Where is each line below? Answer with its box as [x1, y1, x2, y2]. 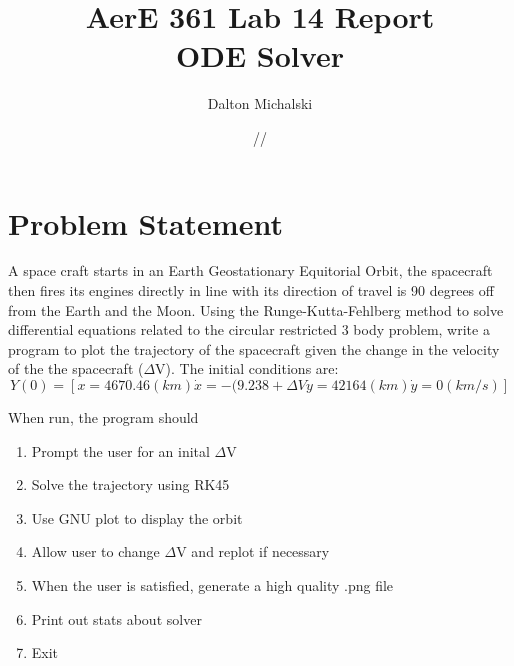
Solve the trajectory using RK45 [31, 474, 230, 495]
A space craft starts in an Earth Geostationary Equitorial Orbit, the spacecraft [8, 260, 493, 281]
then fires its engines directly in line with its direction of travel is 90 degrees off [8, 280, 494, 301]
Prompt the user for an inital [31, 440, 210, 461]
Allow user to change [31, 541, 160, 562]
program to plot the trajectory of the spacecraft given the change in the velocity [8, 338, 500, 359]
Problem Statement [8, 202, 283, 243]
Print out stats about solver [31, 608, 202, 629]
